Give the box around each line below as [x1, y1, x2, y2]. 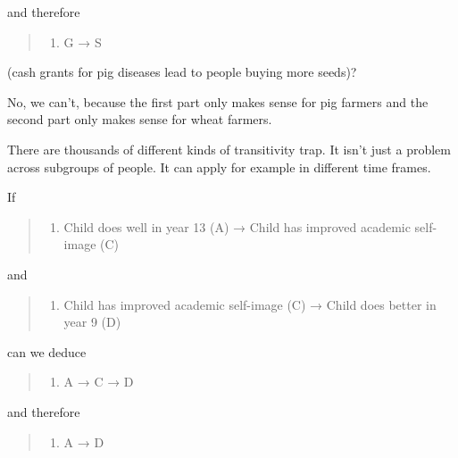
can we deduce [7, 342, 87, 361]
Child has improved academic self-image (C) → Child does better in [63, 295, 437, 313]
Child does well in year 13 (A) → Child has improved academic [63, 217, 411, 236]
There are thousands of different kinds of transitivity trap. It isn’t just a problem [7, 139, 451, 158]
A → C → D [63, 372, 134, 391]
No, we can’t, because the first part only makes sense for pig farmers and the [7, 92, 429, 111]
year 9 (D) [63, 312, 121, 331]
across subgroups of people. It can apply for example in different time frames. [7, 157, 431, 176]
